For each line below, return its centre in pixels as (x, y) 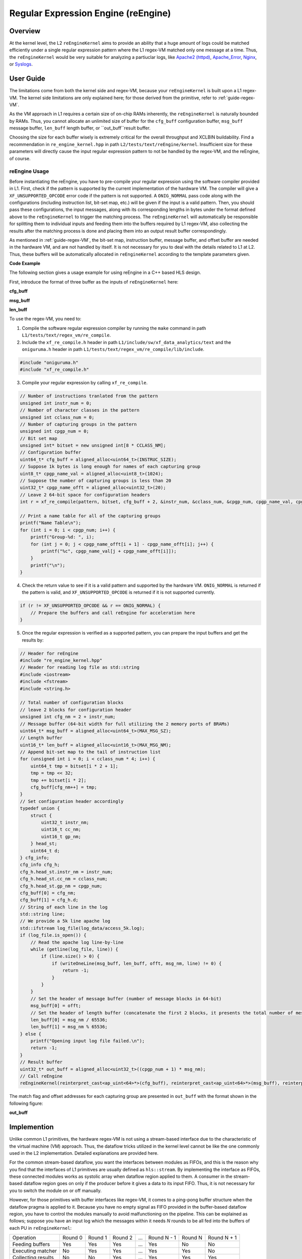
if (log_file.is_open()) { (53, 935)
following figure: (26, 1103)
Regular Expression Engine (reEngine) (90, 13)
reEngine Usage (29, 171)
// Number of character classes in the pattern (80, 410)
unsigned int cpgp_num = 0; (54, 431)
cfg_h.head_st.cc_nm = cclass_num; (64, 879)
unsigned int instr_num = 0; (56, 403)
